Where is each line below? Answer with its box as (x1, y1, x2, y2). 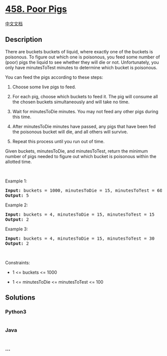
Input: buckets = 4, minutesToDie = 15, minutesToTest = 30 (5, 235, 155, 241)
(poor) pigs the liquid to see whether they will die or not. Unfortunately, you (5, 59, 159, 65)
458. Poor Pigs (5, 3, 67, 15)
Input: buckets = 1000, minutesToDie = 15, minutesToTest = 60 (5, 187, 163, 193)
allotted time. (5, 159, 32, 165)
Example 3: (5, 226, 28, 232)
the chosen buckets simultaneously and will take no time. (12, 99, 130, 105)
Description (5, 35, 42, 44)
